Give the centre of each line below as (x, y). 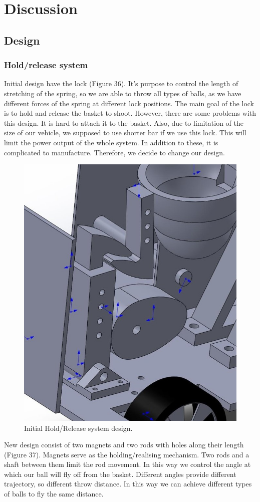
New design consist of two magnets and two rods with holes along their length (124, 445)
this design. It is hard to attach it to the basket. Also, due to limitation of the (124, 122)
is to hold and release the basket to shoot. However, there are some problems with (130, 113)
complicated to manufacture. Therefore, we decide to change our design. (114, 152)
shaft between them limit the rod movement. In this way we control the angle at (127, 464)
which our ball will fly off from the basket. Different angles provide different (120, 474)
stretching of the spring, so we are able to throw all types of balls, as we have (123, 93)
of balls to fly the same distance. (54, 494)
